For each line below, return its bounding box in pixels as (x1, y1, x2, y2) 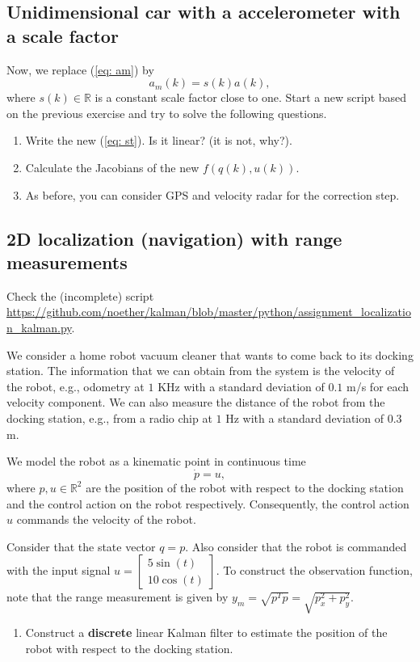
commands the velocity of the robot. (16, 511, 196, 528)
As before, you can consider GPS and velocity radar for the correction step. (25, 186, 400, 203)
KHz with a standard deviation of (157, 377, 325, 394)
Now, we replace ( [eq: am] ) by (6, 61, 154, 78)
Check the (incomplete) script (6, 287, 154, 304)
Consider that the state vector (6, 538, 156, 554)
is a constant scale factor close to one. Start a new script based (94, 89, 407, 106)
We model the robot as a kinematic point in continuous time (6, 453, 306, 470)
